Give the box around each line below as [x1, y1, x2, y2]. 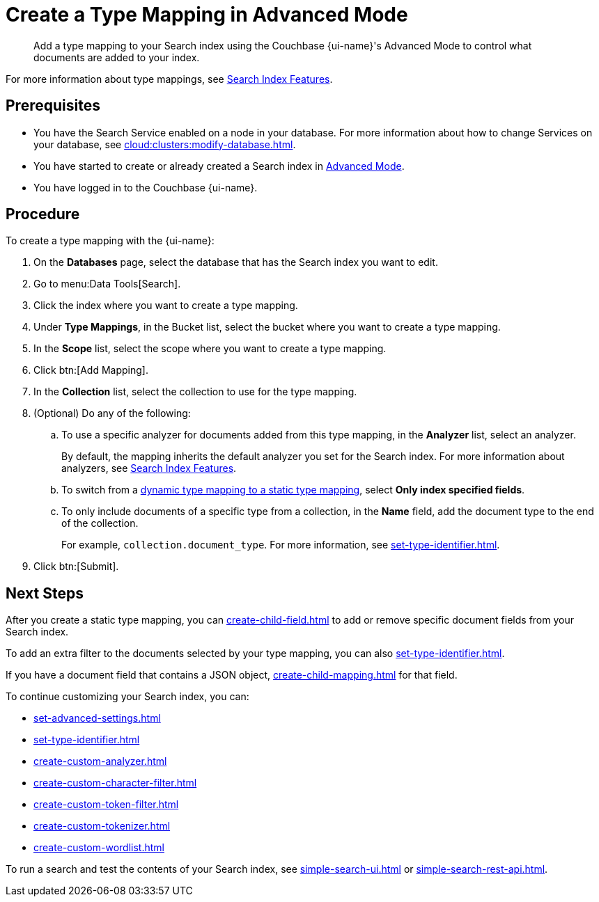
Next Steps [6, 584, 84, 602]
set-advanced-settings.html [33, 712, 161, 725]
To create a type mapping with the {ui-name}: [6, 235, 215, 247]
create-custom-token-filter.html [33, 798, 179, 811]
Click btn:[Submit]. [33, 560, 119, 573]
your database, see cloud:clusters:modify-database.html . [33, 138, 296, 150]
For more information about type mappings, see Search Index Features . [6, 72, 333, 85]
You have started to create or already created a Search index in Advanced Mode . [33, 159, 405, 172]
